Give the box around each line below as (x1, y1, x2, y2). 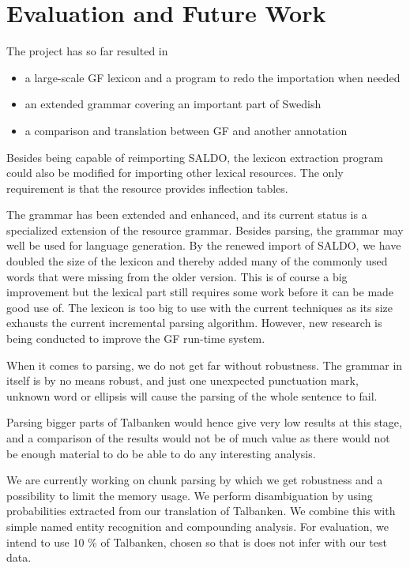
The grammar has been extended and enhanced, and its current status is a (6, 206, 367, 223)
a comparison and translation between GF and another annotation (24, 122, 348, 138)
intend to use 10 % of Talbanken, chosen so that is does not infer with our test (6, 533, 387, 550)
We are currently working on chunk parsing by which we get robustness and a (6, 472, 383, 488)
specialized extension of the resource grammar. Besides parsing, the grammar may (6, 221, 404, 238)
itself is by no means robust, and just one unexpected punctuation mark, (6, 372, 359, 389)
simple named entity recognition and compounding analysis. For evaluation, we (6, 517, 389, 534)
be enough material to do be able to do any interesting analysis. (6, 445, 316, 461)
